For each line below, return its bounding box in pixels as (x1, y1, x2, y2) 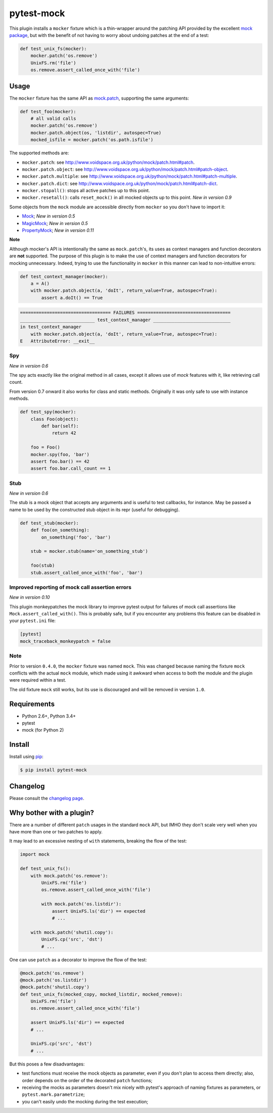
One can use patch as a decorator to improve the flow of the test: (9, 956, 147, 963)
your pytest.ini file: (9, 617, 56, 624)
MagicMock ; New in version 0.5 (22, 220, 88, 226)
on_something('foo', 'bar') (41, 534, 111, 540)
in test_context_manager (20, 324, 82, 330)
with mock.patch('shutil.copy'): (30, 929, 114, 935)
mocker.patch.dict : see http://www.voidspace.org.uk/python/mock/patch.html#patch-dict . (22, 180, 218, 187)
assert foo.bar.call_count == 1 (30, 466, 111, 471)
